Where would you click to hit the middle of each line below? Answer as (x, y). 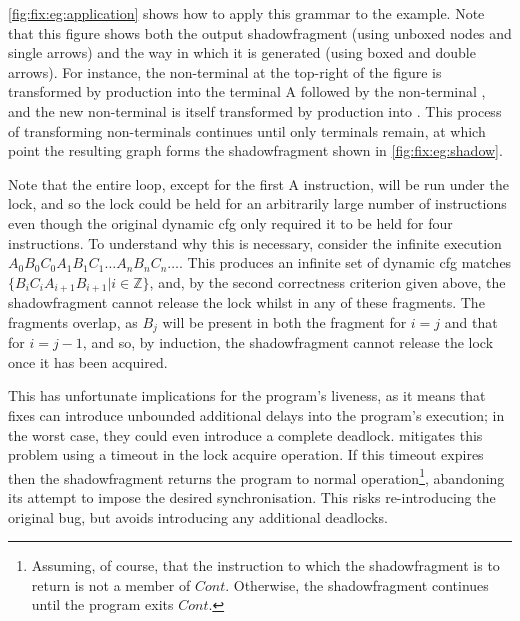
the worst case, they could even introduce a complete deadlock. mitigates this (245, 434)
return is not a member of (111, 584)
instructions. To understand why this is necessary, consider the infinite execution (255, 242)
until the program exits (102, 604)
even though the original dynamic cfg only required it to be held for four (230, 222)
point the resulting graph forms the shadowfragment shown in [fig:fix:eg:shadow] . (255, 150)
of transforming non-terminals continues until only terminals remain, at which (247, 130)
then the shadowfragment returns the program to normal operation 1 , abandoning (256, 476)
